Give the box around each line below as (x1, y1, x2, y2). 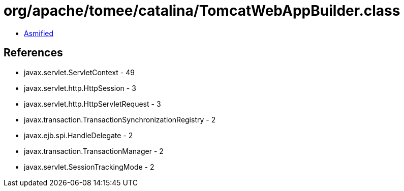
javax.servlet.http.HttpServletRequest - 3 (24, 99, 161, 108)
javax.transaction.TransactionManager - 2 (24, 146, 164, 155)
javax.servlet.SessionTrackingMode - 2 (24, 162, 154, 171)
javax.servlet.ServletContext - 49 (24, 68, 135, 77)
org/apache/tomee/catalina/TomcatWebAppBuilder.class (4, 2, 400, 19)
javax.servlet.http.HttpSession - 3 (24, 83, 136, 92)
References (4, 46, 63, 59)
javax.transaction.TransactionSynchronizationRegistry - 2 (24, 115, 216, 124)
